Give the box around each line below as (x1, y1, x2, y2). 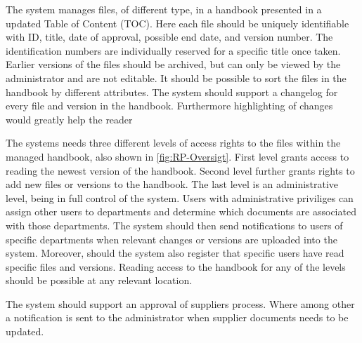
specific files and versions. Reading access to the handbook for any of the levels (6, 259, 346, 274)
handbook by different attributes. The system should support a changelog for (6, 84, 338, 99)
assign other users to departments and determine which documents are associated (6, 204, 356, 219)
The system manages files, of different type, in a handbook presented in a (6, 2, 322, 16)
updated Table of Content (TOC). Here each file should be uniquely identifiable (6, 15, 349, 30)
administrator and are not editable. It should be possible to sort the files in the (6, 70, 347, 85)
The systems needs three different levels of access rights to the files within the (6, 135, 341, 150)
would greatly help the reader (6, 112, 133, 126)
